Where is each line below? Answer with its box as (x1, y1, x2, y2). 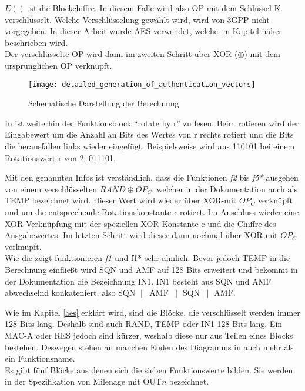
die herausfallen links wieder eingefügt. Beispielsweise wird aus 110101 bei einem (5, 140, 295, 152)
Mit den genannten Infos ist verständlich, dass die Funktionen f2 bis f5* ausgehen (5, 171, 299, 183)
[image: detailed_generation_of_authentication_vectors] (28, 80, 256, 89)
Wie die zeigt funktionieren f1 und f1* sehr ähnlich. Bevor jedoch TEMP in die (5, 252, 290, 264)
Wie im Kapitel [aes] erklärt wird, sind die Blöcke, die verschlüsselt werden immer (5, 306, 300, 318)
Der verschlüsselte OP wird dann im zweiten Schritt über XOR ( (5, 48, 238, 60)
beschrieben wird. (5, 36, 68, 48)
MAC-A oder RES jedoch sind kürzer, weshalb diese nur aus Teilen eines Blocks (5, 329, 293, 341)
